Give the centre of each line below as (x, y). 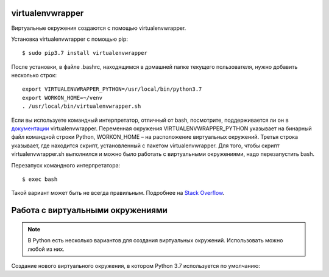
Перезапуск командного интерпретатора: (66, 165)
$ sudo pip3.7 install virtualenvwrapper (85, 53)
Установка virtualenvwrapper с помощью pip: (69, 39)
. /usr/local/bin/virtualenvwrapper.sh (82, 106)
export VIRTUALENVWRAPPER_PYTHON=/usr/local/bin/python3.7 (112, 89)
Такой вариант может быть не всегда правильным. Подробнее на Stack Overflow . (118, 193)
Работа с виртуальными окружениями (89, 210)
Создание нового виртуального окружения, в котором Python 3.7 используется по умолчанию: (136, 265)
